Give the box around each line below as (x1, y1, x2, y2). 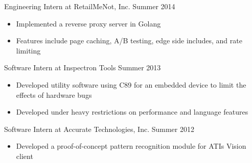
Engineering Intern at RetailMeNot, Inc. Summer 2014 (4, 1, 175, 11)
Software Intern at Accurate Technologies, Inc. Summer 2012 (4, 123, 194, 134)
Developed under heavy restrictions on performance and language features (16, 106, 248, 117)
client (16, 150, 33, 161)
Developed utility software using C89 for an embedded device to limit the (16, 79, 246, 90)
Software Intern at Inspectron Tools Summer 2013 (4, 62, 161, 73)
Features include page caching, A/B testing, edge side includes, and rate (16, 35, 242, 46)
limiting (16, 45, 41, 56)
